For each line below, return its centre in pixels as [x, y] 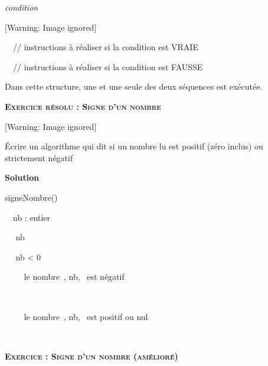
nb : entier [32, 217]
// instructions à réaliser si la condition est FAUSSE [108, 66]
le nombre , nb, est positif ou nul [86, 316]
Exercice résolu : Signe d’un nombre [83, 106]
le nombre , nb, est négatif [74, 277]
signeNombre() [31, 197]
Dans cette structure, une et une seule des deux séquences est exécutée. [134, 86]
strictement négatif [39, 157]
